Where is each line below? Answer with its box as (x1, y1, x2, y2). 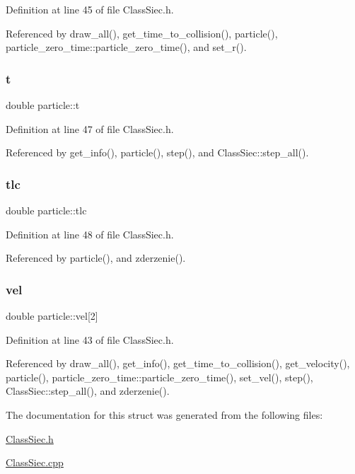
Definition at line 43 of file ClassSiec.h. (6, 332, 174, 347)
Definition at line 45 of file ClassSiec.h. (6, 2, 174, 16)
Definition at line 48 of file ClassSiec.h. (6, 226, 174, 241)
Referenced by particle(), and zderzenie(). (6, 250, 186, 265)
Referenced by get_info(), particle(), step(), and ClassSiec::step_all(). (6, 145, 309, 160)
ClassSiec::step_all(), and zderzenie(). (6, 383, 170, 398)
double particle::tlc (6, 203, 87, 217)
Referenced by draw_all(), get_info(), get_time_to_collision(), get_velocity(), (6, 356, 350, 371)
